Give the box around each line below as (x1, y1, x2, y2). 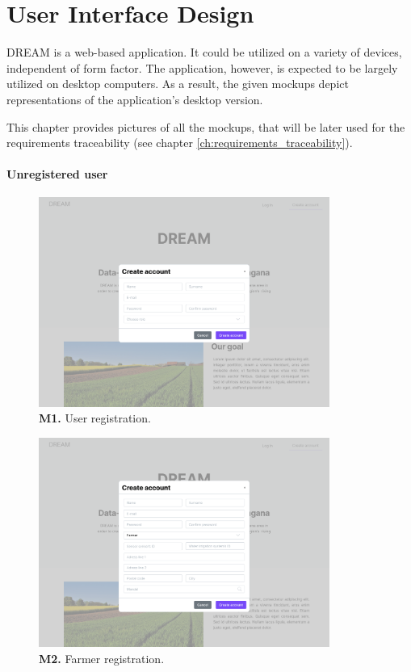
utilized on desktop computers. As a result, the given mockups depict (6, 75, 349, 92)
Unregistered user (6, 166, 108, 183)
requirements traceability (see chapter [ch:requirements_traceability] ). (6, 134, 353, 151)
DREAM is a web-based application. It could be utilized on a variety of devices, (6, 44, 402, 61)
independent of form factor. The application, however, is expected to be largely (6, 59, 398, 76)
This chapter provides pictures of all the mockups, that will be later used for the (6, 118, 405, 135)
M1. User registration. (39, 409, 151, 426)
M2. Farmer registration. (39, 650, 165, 667)
